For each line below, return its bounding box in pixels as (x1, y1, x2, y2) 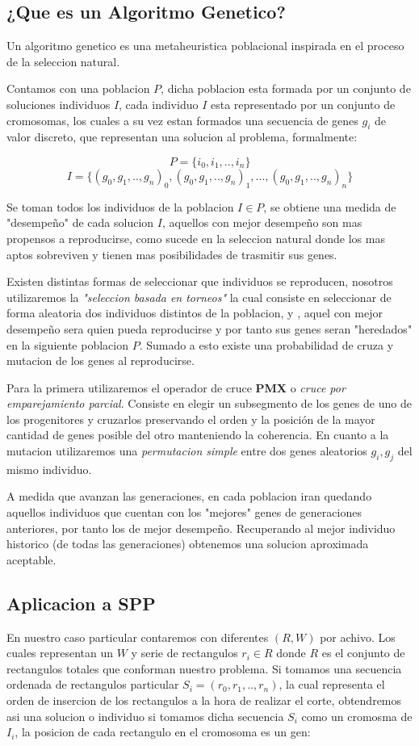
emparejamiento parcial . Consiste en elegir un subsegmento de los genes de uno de (6, 395, 412, 412)
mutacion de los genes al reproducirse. (6, 352, 195, 369)
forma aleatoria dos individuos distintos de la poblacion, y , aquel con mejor (6, 304, 383, 321)
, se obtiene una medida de (263, 198, 396, 215)
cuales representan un (6, 644, 114, 661)
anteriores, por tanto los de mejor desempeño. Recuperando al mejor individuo (6, 519, 396, 536)
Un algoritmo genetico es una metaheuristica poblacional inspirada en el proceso (6, 37, 404, 54)
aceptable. (6, 551, 57, 568)
